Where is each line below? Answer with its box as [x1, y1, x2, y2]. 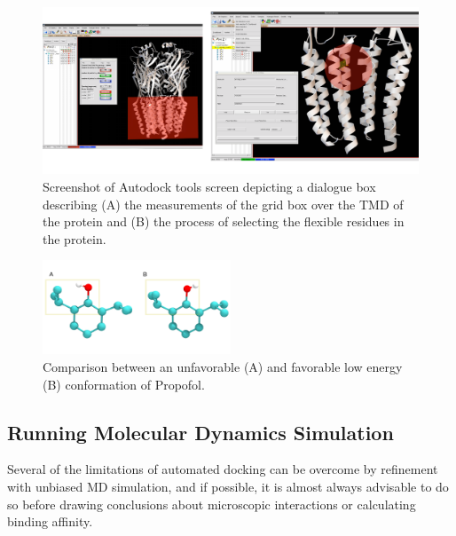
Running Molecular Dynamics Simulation [7, 418, 394, 445]
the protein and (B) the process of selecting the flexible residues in [43, 212, 405, 231]
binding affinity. [7, 512, 93, 531]
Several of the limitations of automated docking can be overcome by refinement [7, 460, 438, 478]
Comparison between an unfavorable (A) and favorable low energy [43, 357, 403, 375]
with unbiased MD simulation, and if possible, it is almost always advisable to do [7, 477, 449, 495]
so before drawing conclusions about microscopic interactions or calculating [7, 494, 416, 513]
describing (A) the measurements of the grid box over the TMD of [43, 194, 404, 213]
